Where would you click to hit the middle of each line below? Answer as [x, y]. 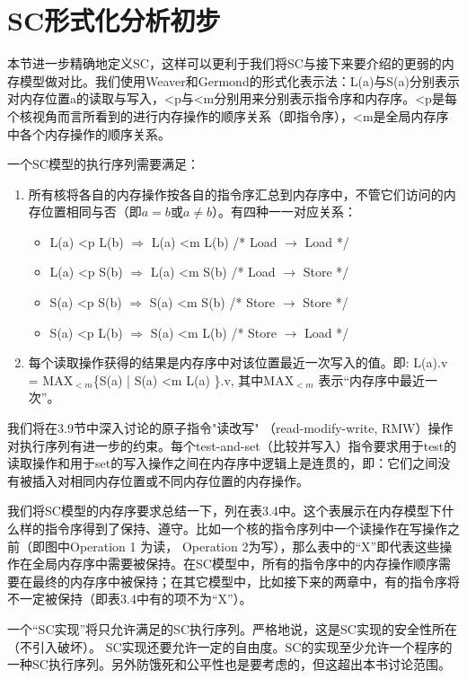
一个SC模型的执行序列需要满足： [103, 164]
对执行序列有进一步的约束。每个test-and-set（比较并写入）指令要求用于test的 [232, 445]
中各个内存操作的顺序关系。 [89, 133]
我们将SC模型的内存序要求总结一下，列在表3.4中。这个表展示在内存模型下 [225, 511]
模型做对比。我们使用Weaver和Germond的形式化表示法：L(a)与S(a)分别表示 [239, 80]
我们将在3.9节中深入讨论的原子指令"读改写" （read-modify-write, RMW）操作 [230, 428]
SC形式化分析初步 [114, 20]
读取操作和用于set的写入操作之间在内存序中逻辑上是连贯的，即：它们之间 [223, 463]
